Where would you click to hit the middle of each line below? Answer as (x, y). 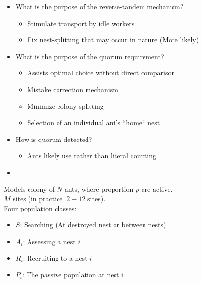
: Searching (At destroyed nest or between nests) (93, 225)
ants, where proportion (99, 189)
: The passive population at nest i (72, 274)
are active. (157, 189)
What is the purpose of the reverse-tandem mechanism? (100, 6)
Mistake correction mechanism (73, 89)
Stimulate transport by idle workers (81, 23)
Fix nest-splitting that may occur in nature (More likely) (113, 40)
